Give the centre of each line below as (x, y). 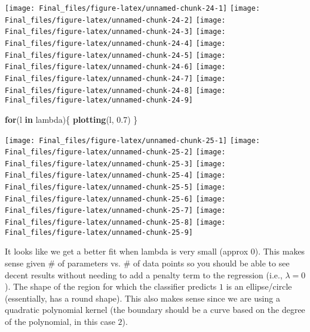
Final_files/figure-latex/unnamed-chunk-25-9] (99, 232)
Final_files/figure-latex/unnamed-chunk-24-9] (99, 100)
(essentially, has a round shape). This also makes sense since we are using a (142, 298)
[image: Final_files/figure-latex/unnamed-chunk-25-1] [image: (133, 140)
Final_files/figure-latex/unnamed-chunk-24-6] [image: (115, 67)
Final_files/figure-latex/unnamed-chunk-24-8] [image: (115, 90)
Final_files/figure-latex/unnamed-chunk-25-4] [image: (115, 176)
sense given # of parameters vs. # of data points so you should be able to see (147, 263)
